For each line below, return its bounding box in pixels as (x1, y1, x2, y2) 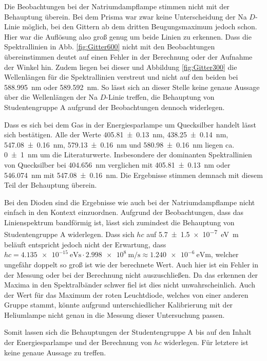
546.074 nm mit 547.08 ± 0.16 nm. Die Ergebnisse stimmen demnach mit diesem (4, 169, 263, 180)
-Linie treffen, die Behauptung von (106, 92, 215, 102)
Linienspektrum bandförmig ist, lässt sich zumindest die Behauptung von (4, 216, 235, 227)
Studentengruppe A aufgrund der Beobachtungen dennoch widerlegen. (4, 101, 225, 112)
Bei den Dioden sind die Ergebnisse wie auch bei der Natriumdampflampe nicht (4, 196, 255, 207)
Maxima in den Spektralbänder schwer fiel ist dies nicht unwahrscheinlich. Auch (4, 279, 255, 290)
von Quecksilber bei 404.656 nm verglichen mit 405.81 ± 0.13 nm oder (4, 159, 231, 170)
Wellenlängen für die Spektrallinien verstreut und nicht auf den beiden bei (4, 71, 238, 82)
